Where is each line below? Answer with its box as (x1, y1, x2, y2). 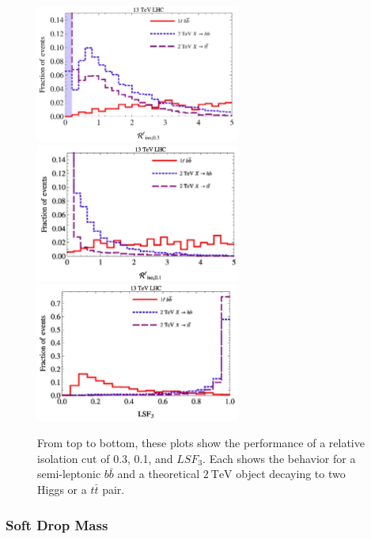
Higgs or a (37, 481, 87, 498)
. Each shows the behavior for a (203, 450, 356, 466)
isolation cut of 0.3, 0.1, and (37, 450, 173, 466)
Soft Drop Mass (6, 514, 108, 534)
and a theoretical (117, 465, 200, 482)
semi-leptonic (37, 465, 101, 482)
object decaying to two (236, 465, 346, 482)
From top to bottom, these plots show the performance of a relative (37, 435, 365, 451)
